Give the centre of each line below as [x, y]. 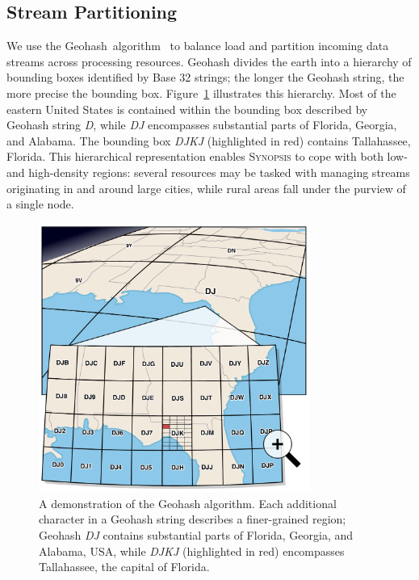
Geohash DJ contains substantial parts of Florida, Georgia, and [196, 534]
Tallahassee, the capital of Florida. [124, 567]
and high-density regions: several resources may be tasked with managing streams [208, 172]
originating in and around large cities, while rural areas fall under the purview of [206, 188]
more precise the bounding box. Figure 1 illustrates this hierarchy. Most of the [201, 92]
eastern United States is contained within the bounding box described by [187, 109]
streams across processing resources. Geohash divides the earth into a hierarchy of [209, 61]
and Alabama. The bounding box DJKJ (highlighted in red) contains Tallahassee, [209, 140]
